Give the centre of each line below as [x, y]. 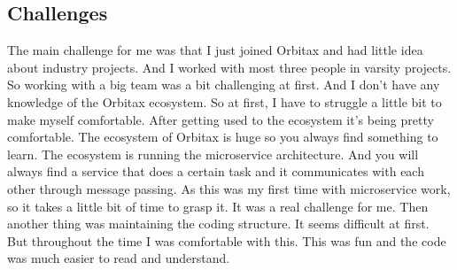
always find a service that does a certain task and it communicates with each [216, 171]
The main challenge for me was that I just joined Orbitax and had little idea [215, 50]
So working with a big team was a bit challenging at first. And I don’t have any [224, 85]
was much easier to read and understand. [119, 258]
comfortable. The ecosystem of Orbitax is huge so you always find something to [223, 137]
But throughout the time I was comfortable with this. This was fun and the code [227, 240]
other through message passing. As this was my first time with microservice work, [229, 188]
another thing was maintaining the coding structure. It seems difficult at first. [218, 224]
